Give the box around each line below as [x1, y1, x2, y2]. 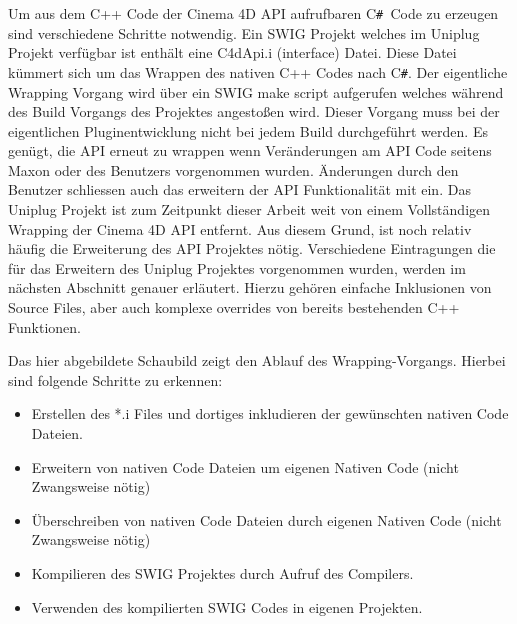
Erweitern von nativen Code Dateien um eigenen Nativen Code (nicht [31, 456, 459, 477]
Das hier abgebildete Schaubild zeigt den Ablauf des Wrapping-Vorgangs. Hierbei [8, 350, 506, 371]
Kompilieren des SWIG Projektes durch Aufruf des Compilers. [31, 562, 414, 583]
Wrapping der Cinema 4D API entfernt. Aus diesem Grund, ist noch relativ [8, 218, 472, 239]
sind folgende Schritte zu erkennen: [8, 369, 223, 390]
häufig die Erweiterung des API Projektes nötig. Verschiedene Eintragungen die [8, 238, 496, 259]
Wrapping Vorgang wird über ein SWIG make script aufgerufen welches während [8, 81, 504, 102]
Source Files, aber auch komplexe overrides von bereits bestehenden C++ [8, 297, 460, 318]
